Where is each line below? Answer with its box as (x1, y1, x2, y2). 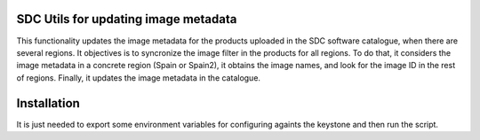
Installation (16, 96, 80, 111)
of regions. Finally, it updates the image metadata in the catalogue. (16, 72, 261, 83)
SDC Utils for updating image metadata (16, 12, 237, 27)
